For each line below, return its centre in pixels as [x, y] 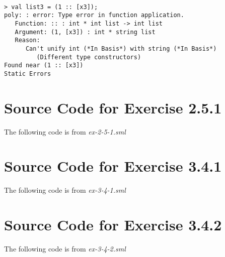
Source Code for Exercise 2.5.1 [113, 107]
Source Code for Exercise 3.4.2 [113, 225]
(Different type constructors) [89, 57]
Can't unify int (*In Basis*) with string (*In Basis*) [121, 48]
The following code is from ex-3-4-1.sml [65, 190]
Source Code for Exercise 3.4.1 [113, 166]
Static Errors [28, 74]
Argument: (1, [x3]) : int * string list [85, 32]
